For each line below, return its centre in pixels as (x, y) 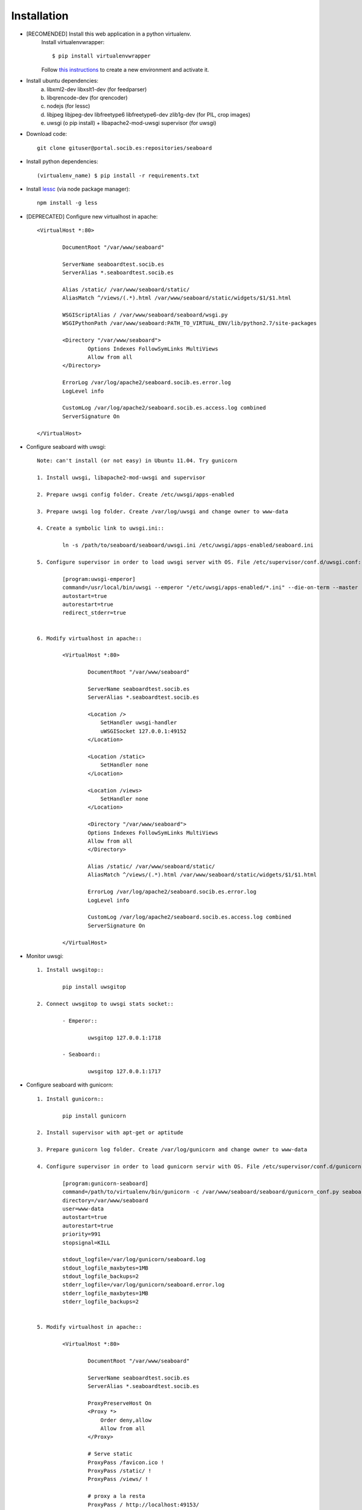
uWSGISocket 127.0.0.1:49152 (144, 731)
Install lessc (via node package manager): (78, 189)
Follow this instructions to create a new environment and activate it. (125, 69)
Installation (40, 16)
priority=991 (81, 1234)
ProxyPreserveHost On (120, 1403)
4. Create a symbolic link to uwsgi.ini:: (101, 528)
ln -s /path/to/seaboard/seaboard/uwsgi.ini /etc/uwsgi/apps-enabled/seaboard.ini (188, 545)
